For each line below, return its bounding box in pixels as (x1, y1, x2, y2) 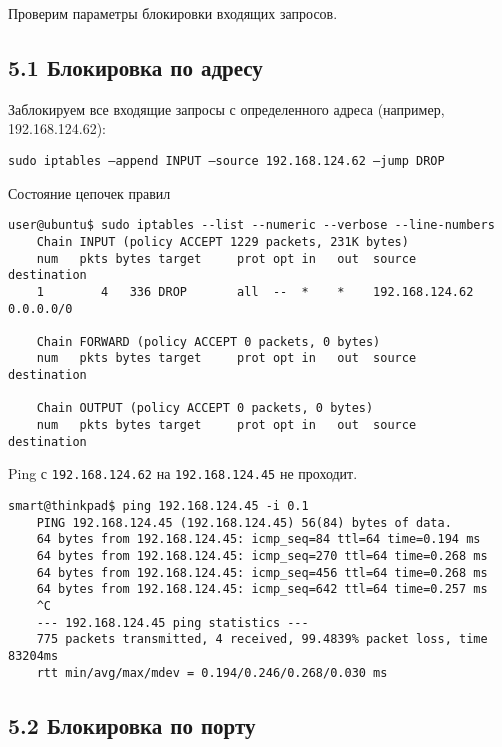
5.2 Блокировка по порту (8, 709, 256, 740)
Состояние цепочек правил (8, 182, 171, 203)
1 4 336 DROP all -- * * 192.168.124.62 (36, 284, 474, 299)
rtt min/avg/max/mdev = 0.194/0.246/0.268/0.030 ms (36, 665, 388, 680)
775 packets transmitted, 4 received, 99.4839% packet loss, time (36, 632, 488, 647)
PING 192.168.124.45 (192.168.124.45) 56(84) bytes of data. (36, 515, 452, 530)
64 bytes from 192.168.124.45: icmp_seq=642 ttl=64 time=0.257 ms (36, 582, 488, 597)
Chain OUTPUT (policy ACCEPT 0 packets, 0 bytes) (36, 401, 374, 416)
